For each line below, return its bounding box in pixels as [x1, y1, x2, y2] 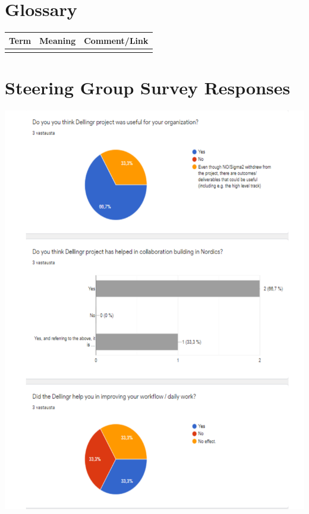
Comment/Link [84, 34, 149, 46]
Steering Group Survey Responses [5, 75, 291, 100]
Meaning [39, 34, 76, 46]
